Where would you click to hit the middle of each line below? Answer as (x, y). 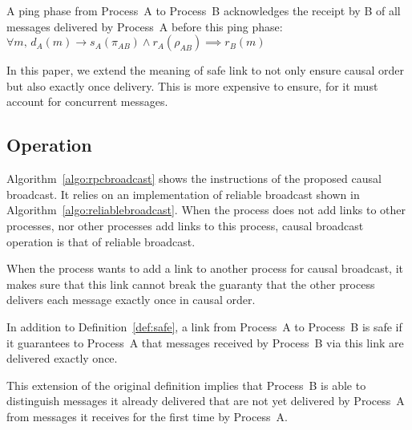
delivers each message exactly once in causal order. (131, 300)
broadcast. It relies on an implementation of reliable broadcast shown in (183, 194)
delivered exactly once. (62, 358)
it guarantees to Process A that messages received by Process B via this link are (205, 342)
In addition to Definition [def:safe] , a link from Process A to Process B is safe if (204, 326)
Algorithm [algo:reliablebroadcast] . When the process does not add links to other (206, 210)
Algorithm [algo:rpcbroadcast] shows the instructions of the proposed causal (194, 178)
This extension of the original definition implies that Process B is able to (186, 385)
